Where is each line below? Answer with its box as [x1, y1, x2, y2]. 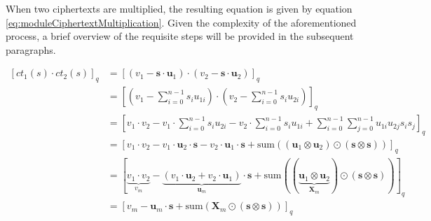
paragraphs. [6, 42, 56, 57]
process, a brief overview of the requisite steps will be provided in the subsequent [6, 29, 354, 43]
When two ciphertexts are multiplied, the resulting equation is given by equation [6, 1, 353, 15]
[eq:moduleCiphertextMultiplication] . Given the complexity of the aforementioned [6, 15, 357, 29]
